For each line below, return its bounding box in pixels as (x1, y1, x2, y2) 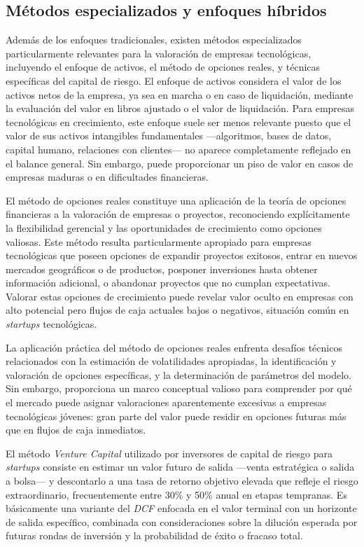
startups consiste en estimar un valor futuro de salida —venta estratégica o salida (6, 459, 355, 474)
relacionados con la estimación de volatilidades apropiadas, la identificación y (6, 354, 337, 368)
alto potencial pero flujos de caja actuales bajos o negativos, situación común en (6, 303, 349, 317)
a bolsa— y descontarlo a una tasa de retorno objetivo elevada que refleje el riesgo (6, 473, 358, 488)
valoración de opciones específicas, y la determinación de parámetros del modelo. (6, 367, 351, 382)
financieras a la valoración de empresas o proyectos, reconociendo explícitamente (6, 207, 350, 221)
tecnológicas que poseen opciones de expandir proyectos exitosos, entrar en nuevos (6, 248, 358, 263)
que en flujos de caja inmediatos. (6, 422, 146, 437)
